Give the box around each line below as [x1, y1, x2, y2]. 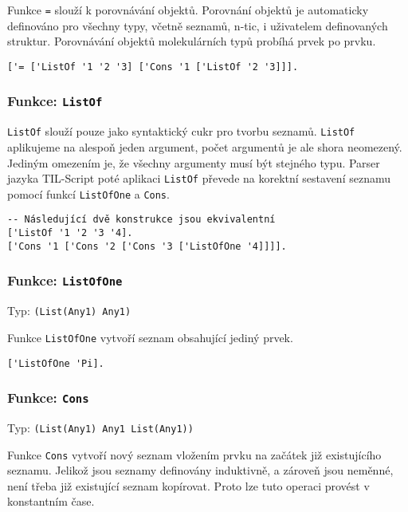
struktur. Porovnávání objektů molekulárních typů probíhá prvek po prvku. [7, 33, 376, 49]
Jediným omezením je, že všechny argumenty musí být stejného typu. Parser [7, 154, 380, 171]
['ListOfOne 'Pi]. [7, 357, 104, 369]
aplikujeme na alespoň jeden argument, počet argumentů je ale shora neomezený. [7, 138, 402, 155]
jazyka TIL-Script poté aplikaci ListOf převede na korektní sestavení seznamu [7, 170, 390, 187]
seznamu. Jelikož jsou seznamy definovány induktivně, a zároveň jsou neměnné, [7, 462, 394, 479]
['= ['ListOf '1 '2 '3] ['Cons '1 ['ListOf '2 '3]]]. [7, 61, 299, 73]
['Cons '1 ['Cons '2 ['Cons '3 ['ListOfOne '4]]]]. [7, 240, 287, 252]
